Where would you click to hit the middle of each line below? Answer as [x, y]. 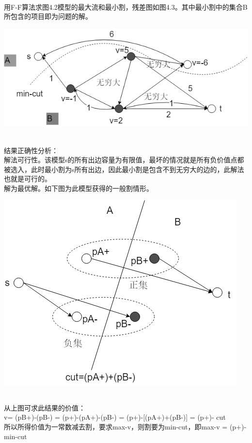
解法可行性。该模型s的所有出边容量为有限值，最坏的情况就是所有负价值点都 [124, 160]
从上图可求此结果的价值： [45, 407]
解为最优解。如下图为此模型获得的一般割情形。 [79, 188]
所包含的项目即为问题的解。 [48, 16]
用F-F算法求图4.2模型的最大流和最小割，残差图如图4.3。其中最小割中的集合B [126, 7]
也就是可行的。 [28, 179]
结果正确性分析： [31, 150]
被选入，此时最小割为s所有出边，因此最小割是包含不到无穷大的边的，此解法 [124, 169]
